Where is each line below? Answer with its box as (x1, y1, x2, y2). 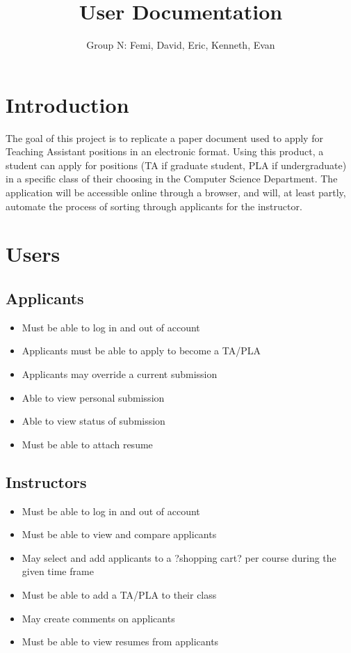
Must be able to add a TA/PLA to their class (22, 587, 217, 601)
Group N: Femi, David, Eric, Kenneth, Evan (86, 38, 275, 52)
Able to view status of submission (22, 414, 165, 428)
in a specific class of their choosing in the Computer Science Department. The (6, 171, 338, 186)
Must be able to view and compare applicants (22, 527, 217, 542)
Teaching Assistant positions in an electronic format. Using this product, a (6, 144, 324, 159)
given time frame (22, 564, 94, 579)
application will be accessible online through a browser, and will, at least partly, (6, 185, 346, 200)
